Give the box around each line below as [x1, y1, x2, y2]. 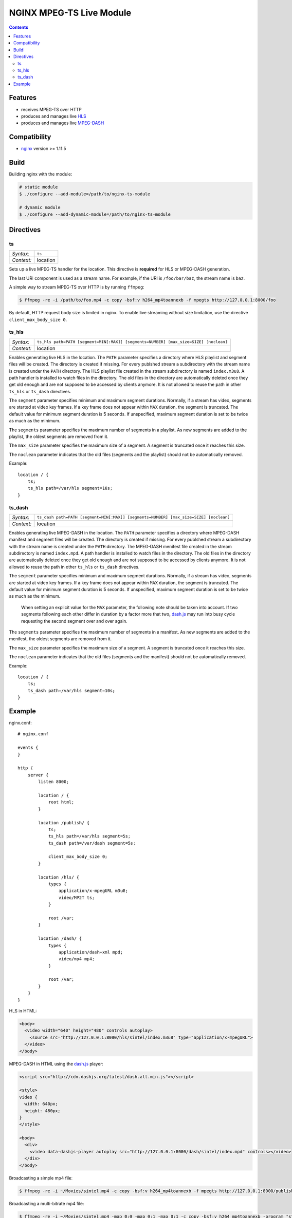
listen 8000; [38, 779, 69, 784]
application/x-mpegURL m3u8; [58, 888, 128, 894]
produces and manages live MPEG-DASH [21, 120, 104, 126]
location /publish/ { [38, 820, 90, 825]
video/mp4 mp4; [58, 956, 95, 962]
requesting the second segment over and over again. [21, 618, 128, 624]
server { [27, 772, 49, 778]
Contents [9, 24, 29, 30]
